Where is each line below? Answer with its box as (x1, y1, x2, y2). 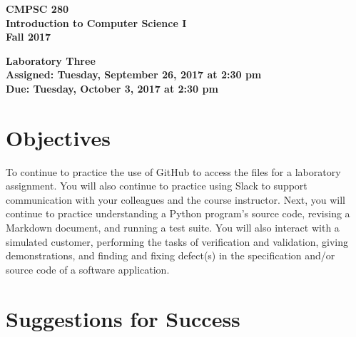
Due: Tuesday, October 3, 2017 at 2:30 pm (6, 81, 218, 95)
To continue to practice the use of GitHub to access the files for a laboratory (6, 164, 341, 179)
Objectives (6, 123, 111, 152)
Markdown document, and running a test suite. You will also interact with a (6, 220, 340, 235)
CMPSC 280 (6, 1, 69, 16)
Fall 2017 (6, 29, 51, 44)
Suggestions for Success (6, 304, 240, 333)
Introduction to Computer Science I (6, 15, 187, 30)
